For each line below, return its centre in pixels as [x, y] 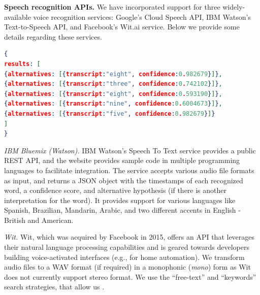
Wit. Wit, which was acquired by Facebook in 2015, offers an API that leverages [129, 237]
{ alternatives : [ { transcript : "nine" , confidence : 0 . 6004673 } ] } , [113, 104]
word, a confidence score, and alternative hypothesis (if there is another [116, 190]
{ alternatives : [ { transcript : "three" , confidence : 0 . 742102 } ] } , [113, 84]
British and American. [39, 220]
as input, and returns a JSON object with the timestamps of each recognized [124, 180]
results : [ [22, 64]
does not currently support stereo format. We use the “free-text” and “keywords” [130, 276]
